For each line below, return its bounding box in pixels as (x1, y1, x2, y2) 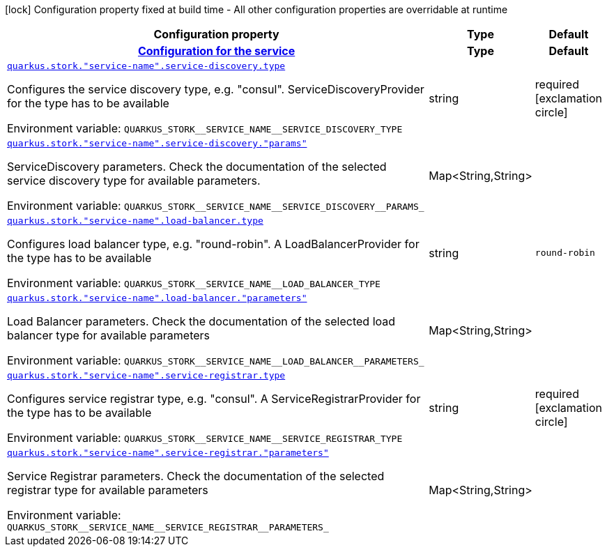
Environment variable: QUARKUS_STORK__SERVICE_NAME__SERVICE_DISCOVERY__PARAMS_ (7, 199, 424, 213)
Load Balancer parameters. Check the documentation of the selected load (7, 314, 396, 328)
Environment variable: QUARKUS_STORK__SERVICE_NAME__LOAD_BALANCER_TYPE (7, 276, 381, 290)
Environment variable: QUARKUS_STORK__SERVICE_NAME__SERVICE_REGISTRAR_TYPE (7, 431, 403, 445)
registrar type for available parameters (7, 483, 208, 497)
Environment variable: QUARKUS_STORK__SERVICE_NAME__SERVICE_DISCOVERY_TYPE (7, 121, 403, 135)
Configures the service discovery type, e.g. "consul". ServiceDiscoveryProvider (7, 82, 424, 96)
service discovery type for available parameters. (7, 174, 261, 187)
